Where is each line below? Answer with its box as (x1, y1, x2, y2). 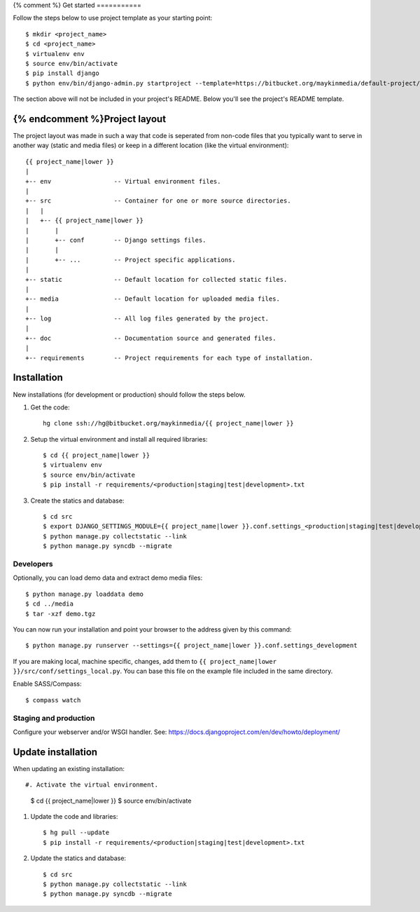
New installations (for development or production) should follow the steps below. (13, 390, 246, 399)
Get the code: (30, 403, 70, 411)
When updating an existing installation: (13, 764, 125, 773)
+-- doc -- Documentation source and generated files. (25, 334, 276, 342)
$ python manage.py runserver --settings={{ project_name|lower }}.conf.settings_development (25, 641, 358, 650)
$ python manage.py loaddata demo (25, 590, 143, 598)
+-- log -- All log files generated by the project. (25, 315, 269, 322)
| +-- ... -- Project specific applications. (25, 256, 236, 264)
